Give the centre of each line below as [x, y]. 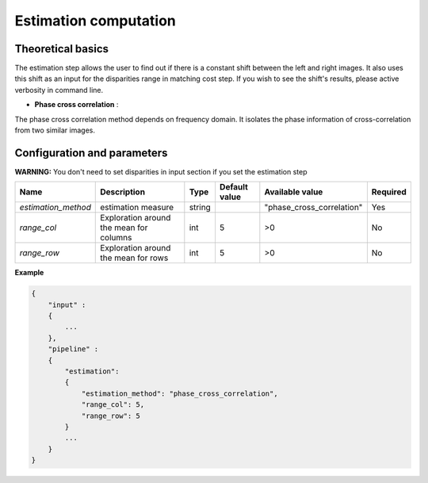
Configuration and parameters [91, 153]
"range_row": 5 [111, 416]
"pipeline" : [73, 349]
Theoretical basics [62, 49]
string [200, 208]
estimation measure [137, 208]
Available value [294, 192]
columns [116, 238]
